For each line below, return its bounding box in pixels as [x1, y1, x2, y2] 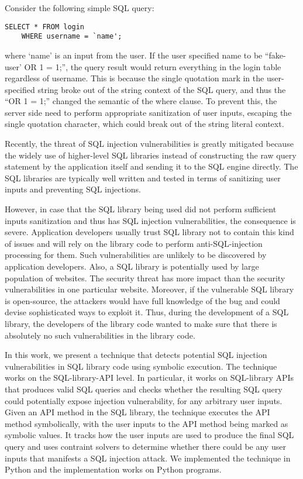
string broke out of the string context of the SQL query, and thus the [37, 83, 286, 95]
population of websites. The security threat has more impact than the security [5, 271, 285, 284]
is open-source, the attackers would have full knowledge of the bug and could [5, 294, 280, 306]
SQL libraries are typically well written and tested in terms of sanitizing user [5, 171, 281, 184]
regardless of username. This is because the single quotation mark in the [5, 72, 264, 84]
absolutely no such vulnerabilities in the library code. [5, 329, 195, 341]
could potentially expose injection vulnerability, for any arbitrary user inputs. [5, 394, 283, 406]
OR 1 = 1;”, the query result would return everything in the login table [24, 60, 281, 73]
